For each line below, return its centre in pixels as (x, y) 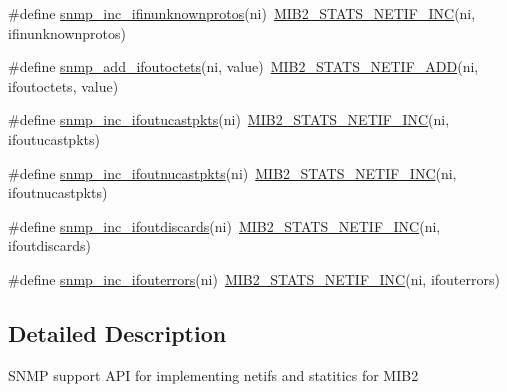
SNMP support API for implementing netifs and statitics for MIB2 (213, 374)
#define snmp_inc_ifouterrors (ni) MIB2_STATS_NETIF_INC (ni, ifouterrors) (254, 278)
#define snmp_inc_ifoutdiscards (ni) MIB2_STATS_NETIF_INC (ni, (224, 225)
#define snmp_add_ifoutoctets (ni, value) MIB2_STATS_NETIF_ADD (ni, (243, 66)
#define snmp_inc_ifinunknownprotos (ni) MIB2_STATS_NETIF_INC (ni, (242, 13)
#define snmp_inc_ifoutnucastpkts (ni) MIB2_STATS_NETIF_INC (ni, (232, 172)
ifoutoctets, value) (63, 85)
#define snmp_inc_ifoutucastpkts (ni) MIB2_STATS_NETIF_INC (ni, (229, 119)
